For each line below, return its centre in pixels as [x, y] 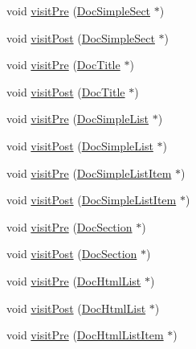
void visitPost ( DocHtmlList [76, 308]
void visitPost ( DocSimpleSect [81, 37]
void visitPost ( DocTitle [66, 91]
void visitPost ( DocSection [72, 254]
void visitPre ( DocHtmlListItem [85, 335]
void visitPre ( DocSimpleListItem [89, 172]
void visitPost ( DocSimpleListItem [92, 200]
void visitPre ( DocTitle [63, 65]
